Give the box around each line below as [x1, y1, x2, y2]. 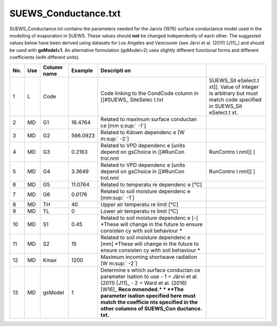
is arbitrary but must [209, 90, 259, 97]
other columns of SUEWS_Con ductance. [100, 305, 202, 312]
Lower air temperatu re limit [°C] [100, 208, 179, 215]
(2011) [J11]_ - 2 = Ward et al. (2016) [100, 279, 187, 287]
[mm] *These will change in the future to [100, 240, 199, 247]
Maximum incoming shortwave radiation [100, 253, 197, 260]
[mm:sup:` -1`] [100, 194, 135, 201]
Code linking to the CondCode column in [100, 90, 199, 97]
